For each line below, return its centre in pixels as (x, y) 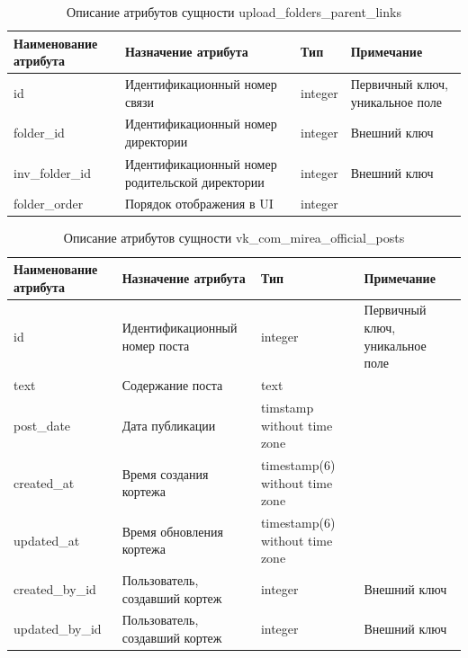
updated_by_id (58, 629)
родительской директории (194, 181)
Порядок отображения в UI (199, 204)
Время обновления (172, 531)
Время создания (165, 473)
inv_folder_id (53, 172)
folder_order (49, 204)
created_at (44, 482)
